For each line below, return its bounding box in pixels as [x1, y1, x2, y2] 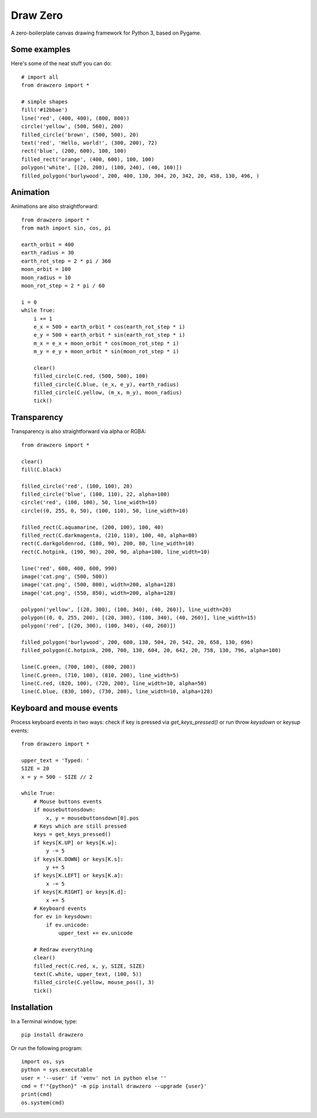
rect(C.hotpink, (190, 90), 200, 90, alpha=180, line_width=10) [21, 548, 211, 555]
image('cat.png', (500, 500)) [21, 573, 109, 580]
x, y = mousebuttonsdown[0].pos [46, 814, 139, 821]
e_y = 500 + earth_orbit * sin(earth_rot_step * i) [33, 332, 186, 338]
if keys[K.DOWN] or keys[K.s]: [33, 855, 124, 862]
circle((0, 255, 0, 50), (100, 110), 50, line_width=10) [21, 507, 189, 514]
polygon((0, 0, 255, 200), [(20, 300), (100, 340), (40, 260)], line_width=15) [21, 614, 257, 621]
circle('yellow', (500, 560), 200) [21, 123, 124, 130]
